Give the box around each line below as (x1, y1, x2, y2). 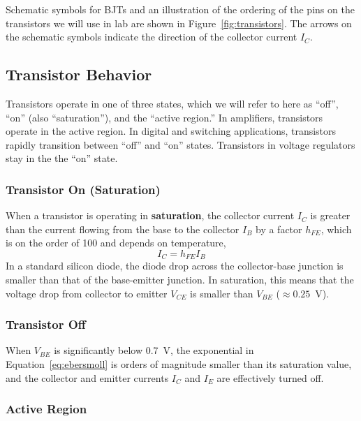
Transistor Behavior (6, 64, 152, 85)
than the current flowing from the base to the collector (6, 221, 240, 236)
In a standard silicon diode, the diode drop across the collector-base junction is (6, 258, 344, 273)
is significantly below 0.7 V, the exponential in (54, 343, 254, 357)
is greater (310, 208, 351, 223)
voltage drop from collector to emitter (6, 286, 168, 300)
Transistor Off (6, 316, 86, 333)
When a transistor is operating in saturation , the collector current (6, 208, 295, 223)
